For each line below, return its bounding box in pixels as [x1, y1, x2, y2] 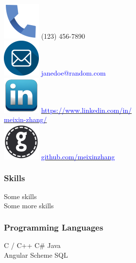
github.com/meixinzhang [41, 151, 115, 161]
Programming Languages [4, 221, 103, 233]
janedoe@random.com [41, 68, 106, 78]
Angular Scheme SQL [4, 249, 68, 260]
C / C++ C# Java [4, 240, 61, 250]
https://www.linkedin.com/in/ [41, 105, 132, 115]
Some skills [4, 191, 37, 201]
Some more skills [4, 201, 54, 211]
